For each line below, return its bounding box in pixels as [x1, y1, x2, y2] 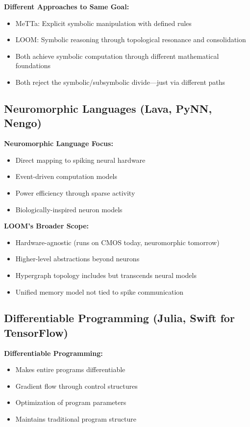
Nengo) [4, 115, 42, 130]
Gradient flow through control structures [15, 380, 138, 391]
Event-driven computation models [15, 171, 118, 181]
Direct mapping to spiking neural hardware [15, 154, 146, 165]
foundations [15, 60, 51, 71]
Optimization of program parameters [15, 397, 126, 407]
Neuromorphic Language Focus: [4, 138, 113, 149]
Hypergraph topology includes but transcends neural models [15, 270, 197, 280]
